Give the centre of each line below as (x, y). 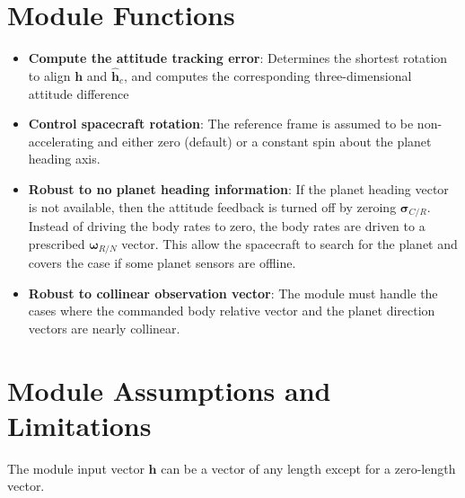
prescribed (57, 243)
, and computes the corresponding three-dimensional (268, 75)
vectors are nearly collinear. (104, 328)
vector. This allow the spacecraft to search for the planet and (290, 243)
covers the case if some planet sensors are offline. (162, 262)
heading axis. (64, 159)
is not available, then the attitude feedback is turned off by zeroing (212, 206)
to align (49, 75)
